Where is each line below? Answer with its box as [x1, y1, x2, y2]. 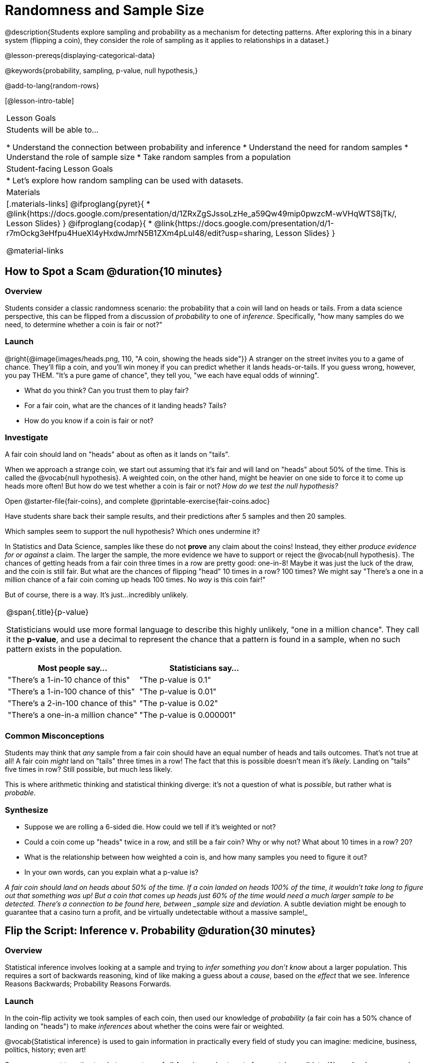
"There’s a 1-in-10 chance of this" [8, 675, 130, 685]
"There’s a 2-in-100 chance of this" [8, 698, 137, 709]
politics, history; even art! [5, 1045, 86, 1054]
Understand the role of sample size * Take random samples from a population [6, 152, 291, 162]
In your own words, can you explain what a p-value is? [24, 867, 199, 876]
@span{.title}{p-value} [6, 607, 89, 617]
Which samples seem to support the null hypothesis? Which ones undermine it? [5, 527, 260, 536]
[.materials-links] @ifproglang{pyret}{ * [6, 198, 150, 209]
